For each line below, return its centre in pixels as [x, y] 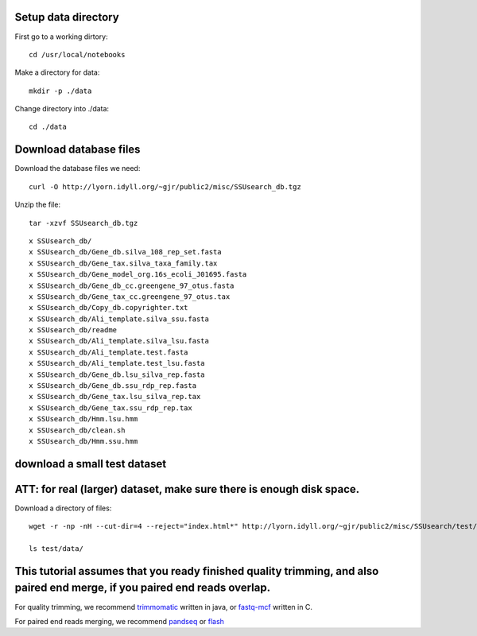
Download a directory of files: [63, 508]
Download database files [78, 150]
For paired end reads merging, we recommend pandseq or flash [119, 621]
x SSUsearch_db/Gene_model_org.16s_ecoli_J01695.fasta [138, 275]
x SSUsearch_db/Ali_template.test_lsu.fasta [117, 363]
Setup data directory [67, 17]
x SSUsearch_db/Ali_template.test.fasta [109, 352]
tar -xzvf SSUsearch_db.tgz [83, 223]
